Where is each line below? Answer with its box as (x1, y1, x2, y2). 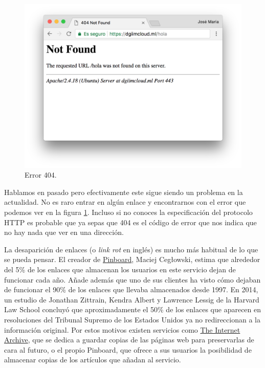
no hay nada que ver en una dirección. (4, 227, 124, 237)
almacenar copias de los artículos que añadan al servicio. (4, 354, 181, 365)
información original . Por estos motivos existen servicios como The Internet (4, 324, 240, 335)
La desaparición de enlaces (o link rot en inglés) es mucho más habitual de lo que (4, 244, 258, 254)
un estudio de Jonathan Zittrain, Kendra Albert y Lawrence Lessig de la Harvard (4, 294, 259, 305)
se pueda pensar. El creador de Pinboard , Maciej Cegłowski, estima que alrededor (4, 254, 260, 265)
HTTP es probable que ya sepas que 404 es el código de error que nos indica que (4, 217, 257, 227)
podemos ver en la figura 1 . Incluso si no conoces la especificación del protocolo (4, 207, 253, 218)
